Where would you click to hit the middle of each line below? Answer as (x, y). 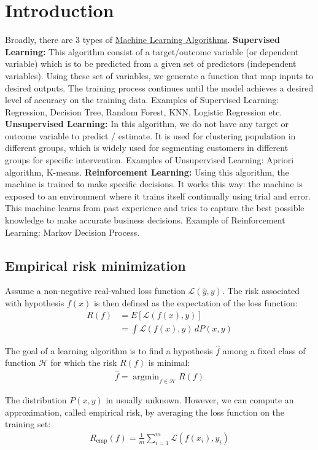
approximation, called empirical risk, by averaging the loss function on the (145, 412)
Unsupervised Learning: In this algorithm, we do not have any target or (147, 124)
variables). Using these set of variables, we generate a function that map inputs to (159, 75)
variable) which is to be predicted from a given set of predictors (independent (151, 64)
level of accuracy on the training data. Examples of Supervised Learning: (142, 100)
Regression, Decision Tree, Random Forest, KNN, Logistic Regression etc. (144, 111)
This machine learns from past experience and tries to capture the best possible (155, 208)
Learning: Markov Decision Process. (72, 232)
